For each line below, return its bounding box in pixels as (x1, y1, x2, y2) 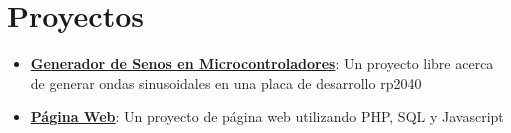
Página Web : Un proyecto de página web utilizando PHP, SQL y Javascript (30, 106, 504, 127)
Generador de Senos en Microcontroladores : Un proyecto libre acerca (30, 53, 494, 74)
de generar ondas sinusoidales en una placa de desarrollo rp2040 (30, 72, 422, 93)
